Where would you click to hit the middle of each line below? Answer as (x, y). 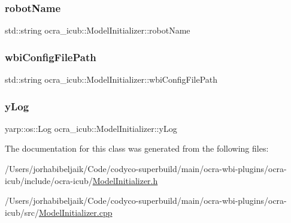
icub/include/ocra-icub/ (49, 180)
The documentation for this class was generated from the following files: (137, 148)
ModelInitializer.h (125, 180)
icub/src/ (22, 212)
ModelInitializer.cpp (75, 212)
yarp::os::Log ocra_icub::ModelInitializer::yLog (91, 128)
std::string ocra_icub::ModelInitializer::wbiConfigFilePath (111, 79)
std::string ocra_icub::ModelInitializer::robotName (98, 30)
